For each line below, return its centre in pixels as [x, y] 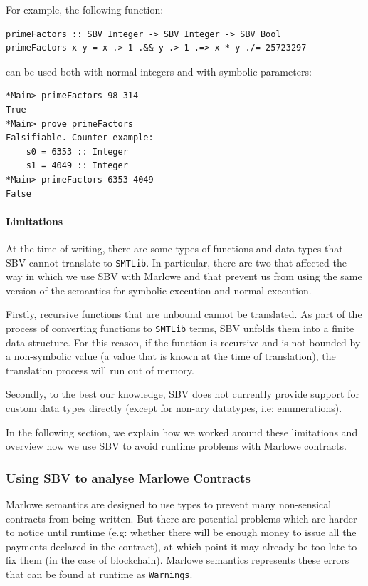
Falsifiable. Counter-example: [80, 138]
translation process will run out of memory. [100, 370]
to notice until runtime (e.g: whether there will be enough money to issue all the [181, 532]
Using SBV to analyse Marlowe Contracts [128, 477]
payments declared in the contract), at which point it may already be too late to [182, 546]
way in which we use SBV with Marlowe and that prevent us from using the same [184, 276]
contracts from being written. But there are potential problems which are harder [182, 518]
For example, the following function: [85, 9]
